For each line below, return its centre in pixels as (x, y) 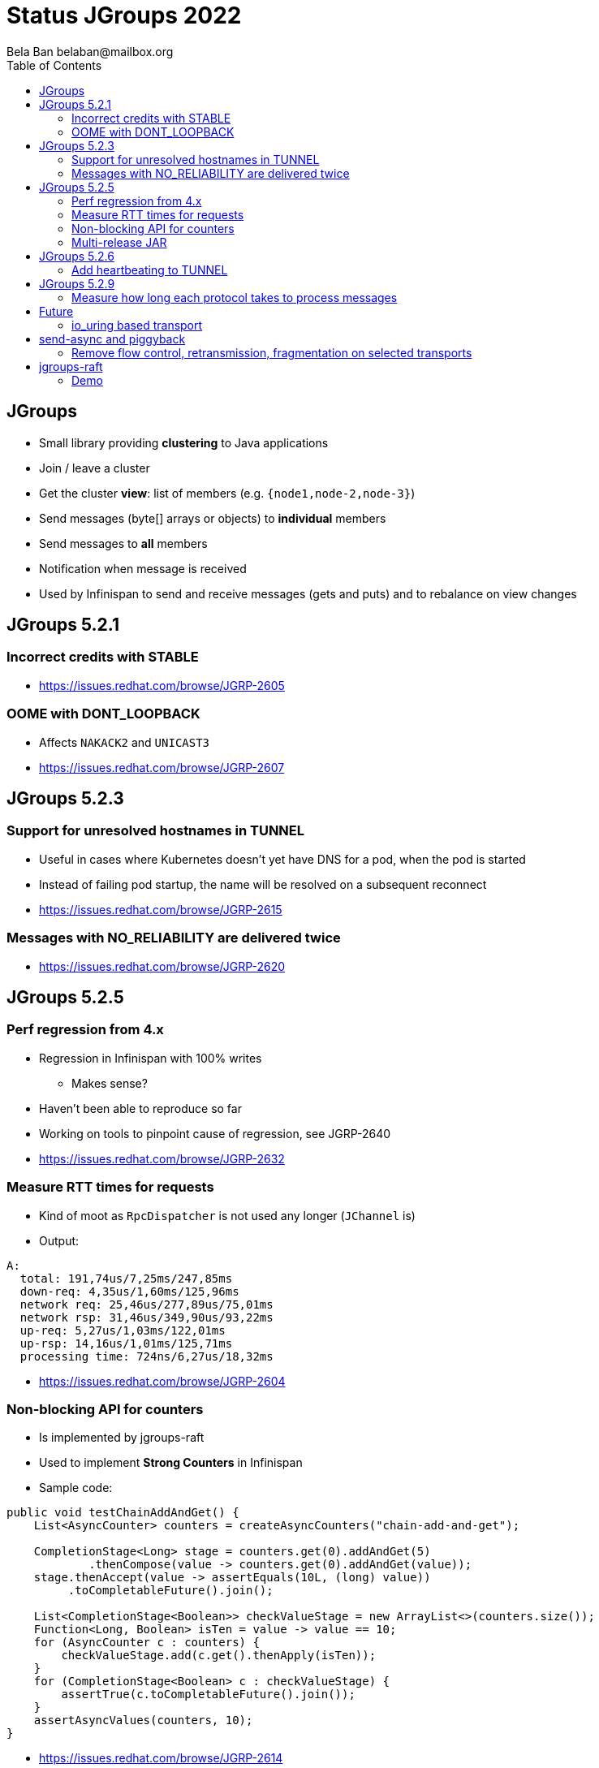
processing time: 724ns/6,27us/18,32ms (147, 1356)
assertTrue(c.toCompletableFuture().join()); (208, 1695)
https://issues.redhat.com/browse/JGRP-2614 (161, 1758)
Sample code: (76, 1488)
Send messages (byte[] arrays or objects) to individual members (213, 518)
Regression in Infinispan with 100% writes (151, 1058)
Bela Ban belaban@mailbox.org (90, 51)
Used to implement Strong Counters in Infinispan (171, 1463)
